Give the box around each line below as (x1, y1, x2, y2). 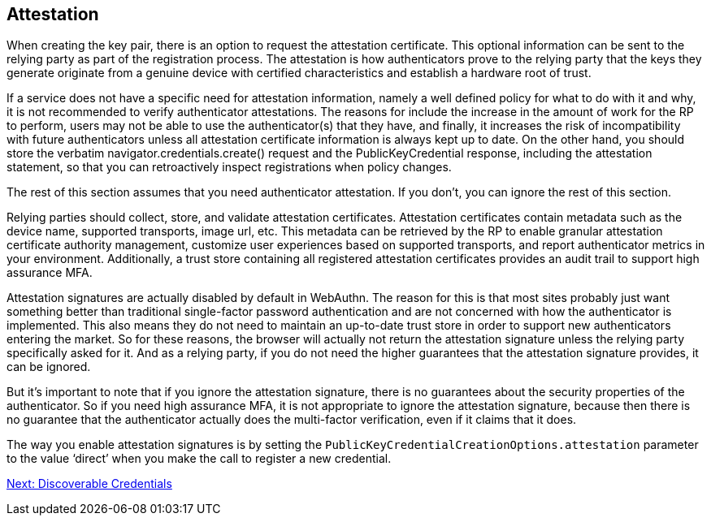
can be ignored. (7, 360, 91, 374)
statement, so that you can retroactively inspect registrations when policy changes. (7, 160, 452, 175)
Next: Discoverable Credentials (7, 477, 172, 491)
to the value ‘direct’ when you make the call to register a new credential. (7, 451, 392, 466)
